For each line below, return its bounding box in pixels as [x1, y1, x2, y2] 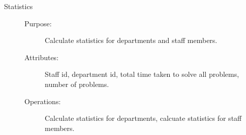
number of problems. [45, 78, 109, 89]
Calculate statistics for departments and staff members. [45, 35, 218, 46]
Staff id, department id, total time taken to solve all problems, [45, 69, 239, 79]
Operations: [24, 96, 61, 106]
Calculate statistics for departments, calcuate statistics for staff [45, 113, 242, 123]
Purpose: [24, 18, 52, 28]
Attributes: [24, 52, 59, 62]
